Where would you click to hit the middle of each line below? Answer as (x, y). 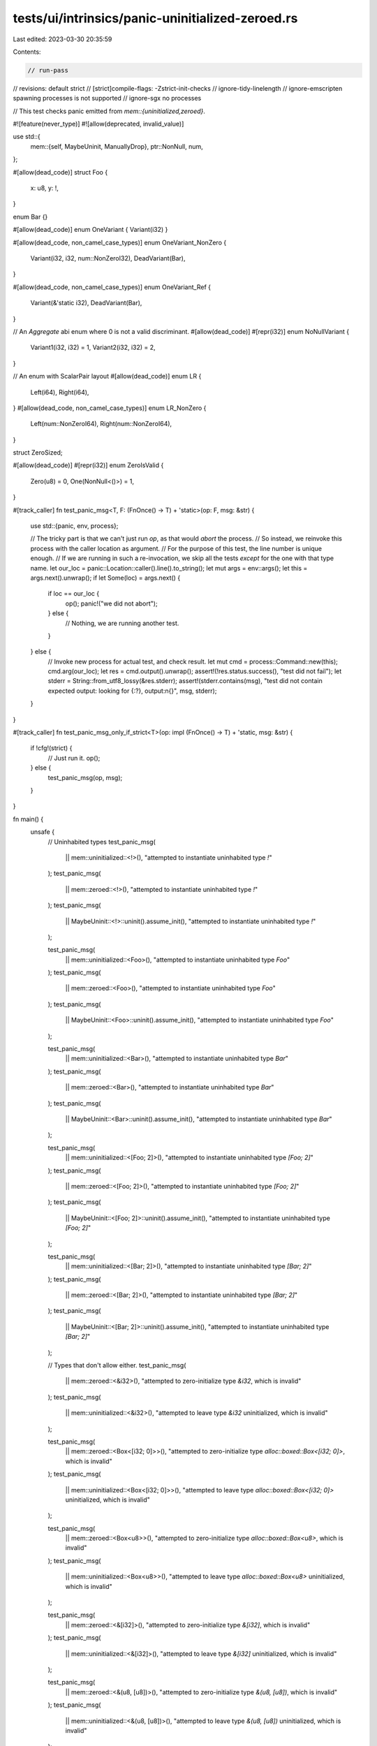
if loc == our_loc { (74, 594)
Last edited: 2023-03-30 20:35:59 (62, 39)
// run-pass (48, 70)
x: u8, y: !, (45, 188)
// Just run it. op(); (74, 758)
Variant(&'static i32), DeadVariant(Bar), (86, 303)
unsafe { (43, 832)
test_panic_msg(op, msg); (85, 777)
